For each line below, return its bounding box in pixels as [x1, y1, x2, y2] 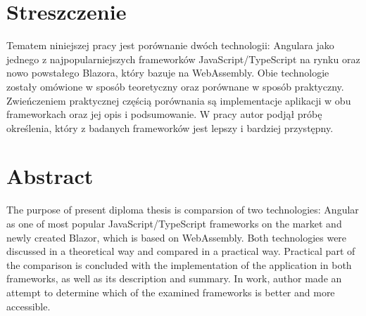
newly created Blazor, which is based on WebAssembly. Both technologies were [6, 230, 347, 244]
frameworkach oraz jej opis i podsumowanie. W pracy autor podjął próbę [6, 107, 322, 121]
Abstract [6, 162, 94, 190]
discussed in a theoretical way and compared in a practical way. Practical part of [6, 244, 355, 258]
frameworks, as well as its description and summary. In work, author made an [6, 271, 342, 286]
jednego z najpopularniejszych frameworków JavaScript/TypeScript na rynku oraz [6, 51, 360, 66]
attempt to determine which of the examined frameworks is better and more [6, 284, 335, 299]
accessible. [6, 298, 51, 313]
